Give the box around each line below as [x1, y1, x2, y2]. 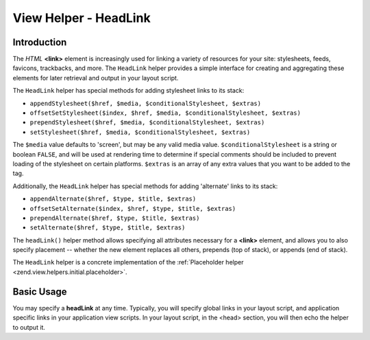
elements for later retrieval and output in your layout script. [12, 73, 179, 82]
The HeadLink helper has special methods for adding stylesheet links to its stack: [12, 87, 245, 95]
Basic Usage [12, 286, 67, 297]
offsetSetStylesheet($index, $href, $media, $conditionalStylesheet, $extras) [29, 109, 301, 117]
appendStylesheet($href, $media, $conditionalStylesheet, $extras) [29, 100, 262, 107]
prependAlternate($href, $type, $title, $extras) [29, 214, 200, 222]
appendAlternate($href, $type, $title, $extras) [29, 195, 197, 203]
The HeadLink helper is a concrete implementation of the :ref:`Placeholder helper [12, 258, 244, 267]
